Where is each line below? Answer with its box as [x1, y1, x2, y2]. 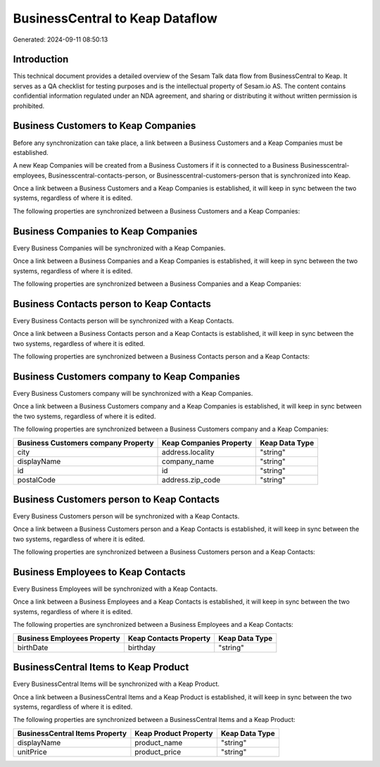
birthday [127, 642, 156, 652]
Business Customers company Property [17, 437, 154, 447]
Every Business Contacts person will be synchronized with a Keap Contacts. [13, 316, 234, 325]
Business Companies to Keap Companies [13, 225, 198, 237]
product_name [134, 737, 183, 747]
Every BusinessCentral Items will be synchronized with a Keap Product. [13, 680, 220, 688]
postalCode [17, 475, 56, 485]
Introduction [13, 54, 69, 66]
